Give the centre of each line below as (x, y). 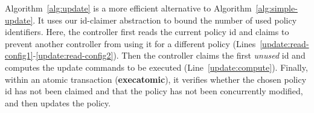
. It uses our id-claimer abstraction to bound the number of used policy (165, 20)
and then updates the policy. (58, 102)
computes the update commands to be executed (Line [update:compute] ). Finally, (156, 67)
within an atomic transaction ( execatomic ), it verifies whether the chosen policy (156, 79)
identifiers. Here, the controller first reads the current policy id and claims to (147, 32)
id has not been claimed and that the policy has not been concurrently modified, (154, 91)
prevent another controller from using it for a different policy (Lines (130, 43)
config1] (19, 55)
